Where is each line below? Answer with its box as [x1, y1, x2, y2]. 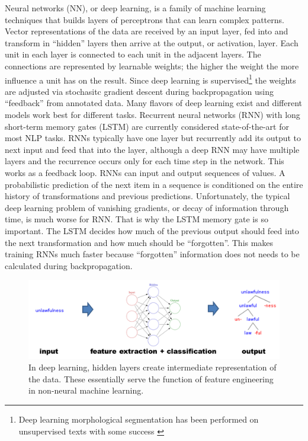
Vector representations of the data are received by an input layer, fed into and [5, 25, 288, 37]
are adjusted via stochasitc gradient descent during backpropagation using [5, 85, 274, 97]
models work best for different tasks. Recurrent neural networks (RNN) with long [5, 108, 300, 120]
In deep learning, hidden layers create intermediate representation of [28, 361, 277, 373]
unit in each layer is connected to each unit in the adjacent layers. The [5, 48, 261, 60]
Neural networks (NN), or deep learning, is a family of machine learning [5, 2, 266, 14]
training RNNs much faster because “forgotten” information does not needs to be [5, 248, 300, 260]
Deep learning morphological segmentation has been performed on [18, 413, 259, 426]
